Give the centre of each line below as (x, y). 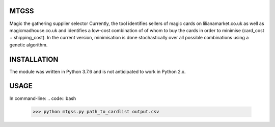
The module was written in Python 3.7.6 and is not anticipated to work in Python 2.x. (98, 71)
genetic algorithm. (29, 45)
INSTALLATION (34, 59)
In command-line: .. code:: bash (43, 98)
